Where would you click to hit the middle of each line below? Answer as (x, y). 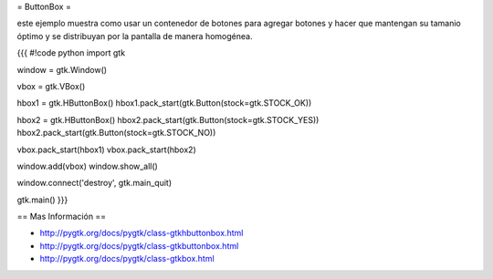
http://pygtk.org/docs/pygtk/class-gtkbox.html (127, 259)
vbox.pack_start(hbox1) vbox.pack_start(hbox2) (106, 150)
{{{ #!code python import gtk (71, 53)
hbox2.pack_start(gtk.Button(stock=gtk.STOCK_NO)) (116, 133)
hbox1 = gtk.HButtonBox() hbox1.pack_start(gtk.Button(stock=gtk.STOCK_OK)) (164, 103)
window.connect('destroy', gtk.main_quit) (94, 183)
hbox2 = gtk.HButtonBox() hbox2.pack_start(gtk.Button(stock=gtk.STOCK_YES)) (168, 119)
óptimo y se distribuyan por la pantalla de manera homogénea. (135, 36)
